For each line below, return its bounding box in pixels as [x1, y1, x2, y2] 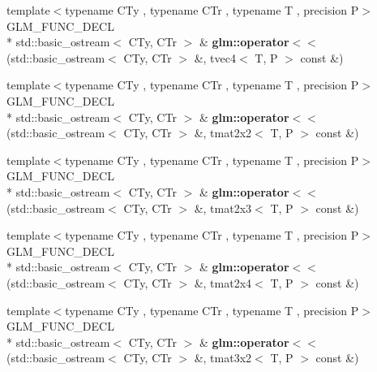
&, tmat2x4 [194, 274, 252, 291]
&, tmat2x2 [194, 124, 252, 141]
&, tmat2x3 [194, 199, 252, 216]
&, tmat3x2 [194, 349, 252, 366]
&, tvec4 [194, 49, 237, 66]
